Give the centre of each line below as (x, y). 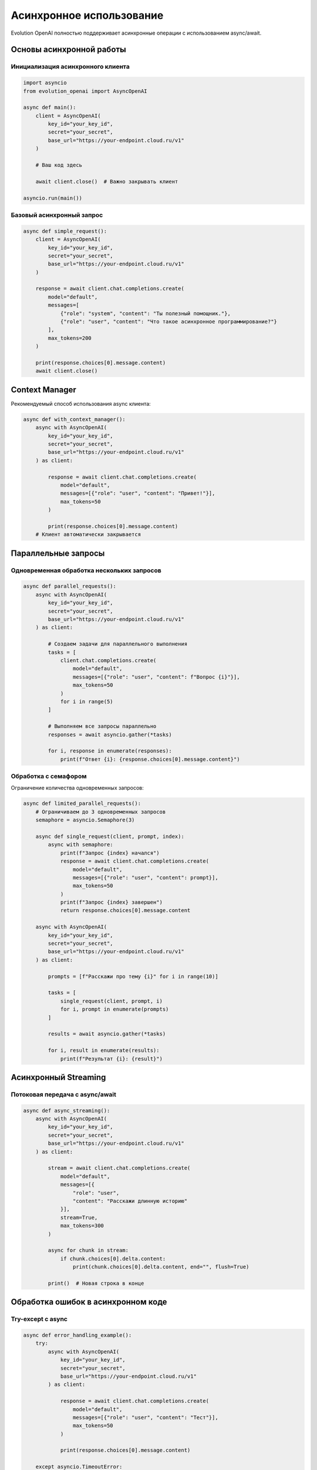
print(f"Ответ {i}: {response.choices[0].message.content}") (150, 759)
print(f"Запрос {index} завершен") (111, 902)
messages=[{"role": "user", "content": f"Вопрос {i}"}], (156, 677)
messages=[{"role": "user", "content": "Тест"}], (145, 1417)
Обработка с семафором (49, 776)
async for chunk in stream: (88, 1250)
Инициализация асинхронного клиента (70, 66)
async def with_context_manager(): (74, 419)
